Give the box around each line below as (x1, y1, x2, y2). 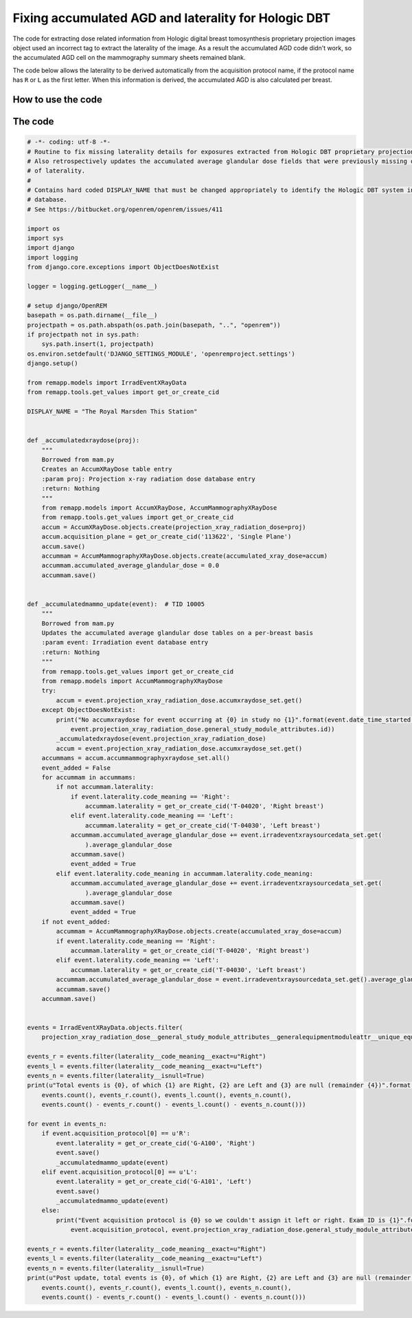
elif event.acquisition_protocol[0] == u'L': (41, 1168, 198, 1176)
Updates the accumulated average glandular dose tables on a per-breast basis (41, 629, 314, 637)
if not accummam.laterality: (56, 783, 154, 791)
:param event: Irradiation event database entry (41, 638, 209, 647)
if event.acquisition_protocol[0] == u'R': (41, 1130, 190, 1138)
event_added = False (41, 764, 111, 772)
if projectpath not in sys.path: (27, 330, 140, 338)
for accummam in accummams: (41, 773, 137, 781)
